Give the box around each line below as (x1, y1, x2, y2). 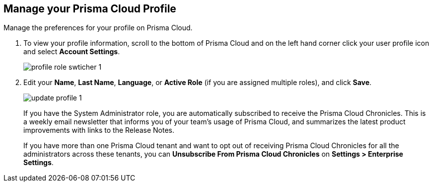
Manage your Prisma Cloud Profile (3, 2, 176, 15)
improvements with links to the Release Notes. (23, 126, 175, 135)
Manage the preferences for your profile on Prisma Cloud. (3, 23, 193, 32)
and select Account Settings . (23, 47, 120, 56)
